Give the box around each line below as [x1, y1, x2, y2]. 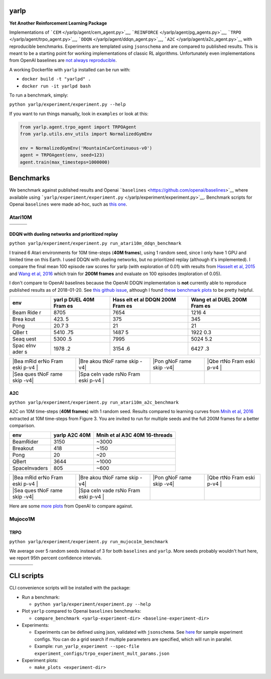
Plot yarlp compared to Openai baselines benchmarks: [22, 608, 142, 614]
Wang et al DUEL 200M [191, 296, 247, 303]
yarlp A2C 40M [53, 432, 91, 439]
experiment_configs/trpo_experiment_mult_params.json [34, 650, 170, 656]
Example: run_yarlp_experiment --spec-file [34, 643, 140, 649]
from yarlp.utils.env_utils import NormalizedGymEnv [20, 131, 153, 137]
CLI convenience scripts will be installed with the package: [9, 585, 130, 591]
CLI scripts [9, 571, 44, 580]
